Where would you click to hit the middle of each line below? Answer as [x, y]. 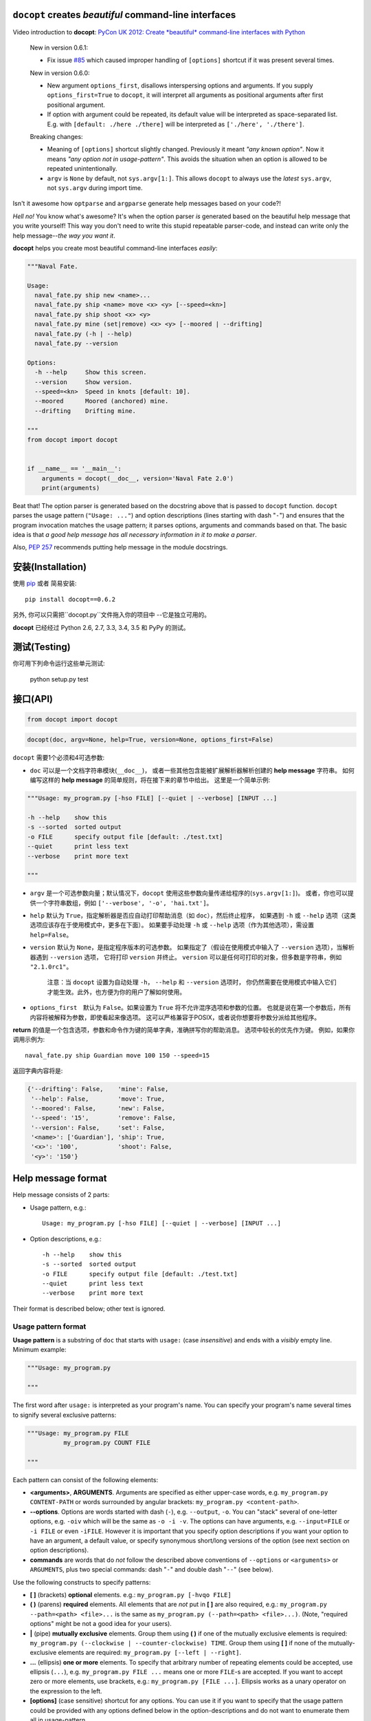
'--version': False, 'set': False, [98, 1128]
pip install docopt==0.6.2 [70, 599]
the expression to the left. [66, 1691]
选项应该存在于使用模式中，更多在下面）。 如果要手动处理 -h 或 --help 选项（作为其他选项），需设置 [172, 925]
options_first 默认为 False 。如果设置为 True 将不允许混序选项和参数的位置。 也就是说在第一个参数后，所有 [191, 1008]
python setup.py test [59, 679]
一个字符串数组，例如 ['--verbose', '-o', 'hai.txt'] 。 [124, 902]
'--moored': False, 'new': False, [98, 1108]
